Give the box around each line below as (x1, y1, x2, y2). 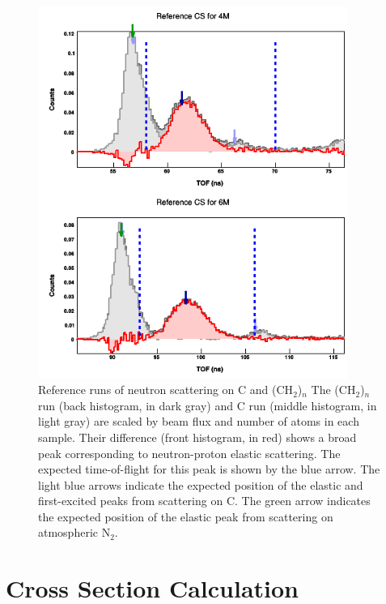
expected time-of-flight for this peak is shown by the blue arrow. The (38, 460, 380, 478)
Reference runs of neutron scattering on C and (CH (38, 381, 294, 398)
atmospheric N (38, 524, 111, 541)
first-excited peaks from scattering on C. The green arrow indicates (38, 492, 371, 509)
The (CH (311, 381, 356, 398)
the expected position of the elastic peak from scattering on (38, 508, 333, 525)
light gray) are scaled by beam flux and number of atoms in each (38, 413, 359, 430)
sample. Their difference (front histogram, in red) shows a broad (38, 428, 357, 445)
